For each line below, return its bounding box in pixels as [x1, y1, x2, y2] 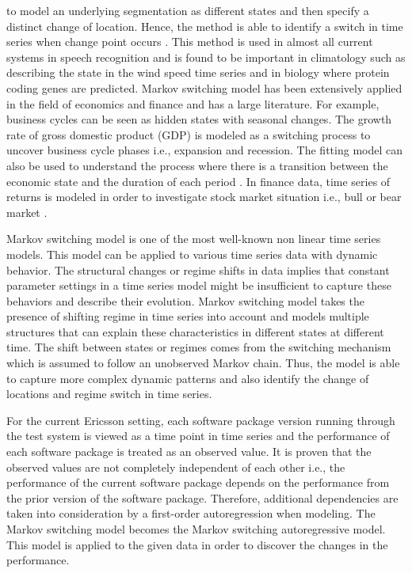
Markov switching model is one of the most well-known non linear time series [6, 230, 381, 247]
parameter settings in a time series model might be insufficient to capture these [6, 277, 391, 294]
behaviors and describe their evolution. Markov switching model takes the [6, 292, 364, 309]
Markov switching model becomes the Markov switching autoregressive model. [6, 521, 386, 537]
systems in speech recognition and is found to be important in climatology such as [6, 48, 406, 65]
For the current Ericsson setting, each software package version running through [6, 412, 395, 428]
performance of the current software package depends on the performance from [6, 474, 390, 491]
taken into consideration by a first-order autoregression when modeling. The [6, 505, 376, 522]
